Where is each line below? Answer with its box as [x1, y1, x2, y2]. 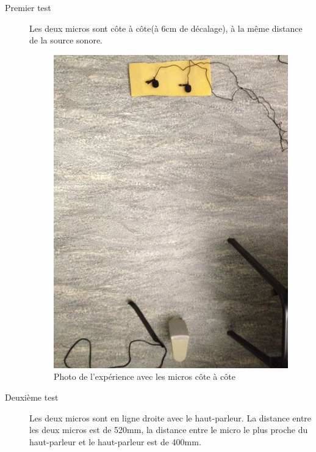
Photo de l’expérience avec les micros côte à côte [54, 370, 235, 383]
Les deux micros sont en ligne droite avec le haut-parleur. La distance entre [29, 411, 312, 424]
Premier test [5, 1, 51, 13]
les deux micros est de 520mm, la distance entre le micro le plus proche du [29, 423, 308, 436]
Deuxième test [5, 390, 59, 403]
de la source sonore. [29, 34, 102, 46]
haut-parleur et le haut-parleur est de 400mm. [29, 435, 201, 448]
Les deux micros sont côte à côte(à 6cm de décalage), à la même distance [29, 21, 303, 34]
